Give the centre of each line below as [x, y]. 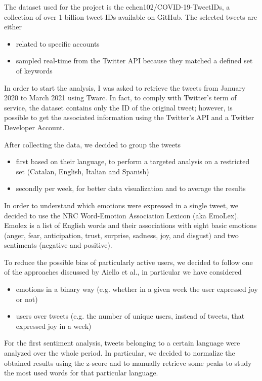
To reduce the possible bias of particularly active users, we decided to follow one [128, 262]
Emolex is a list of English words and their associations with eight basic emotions [130, 225]
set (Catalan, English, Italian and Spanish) [82, 171]
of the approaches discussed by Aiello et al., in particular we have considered [123, 272]
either [13, 27]
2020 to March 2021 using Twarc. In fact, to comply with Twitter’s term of [120, 98]
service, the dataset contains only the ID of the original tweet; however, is [118, 107]
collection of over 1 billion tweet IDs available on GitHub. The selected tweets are [131, 16]
